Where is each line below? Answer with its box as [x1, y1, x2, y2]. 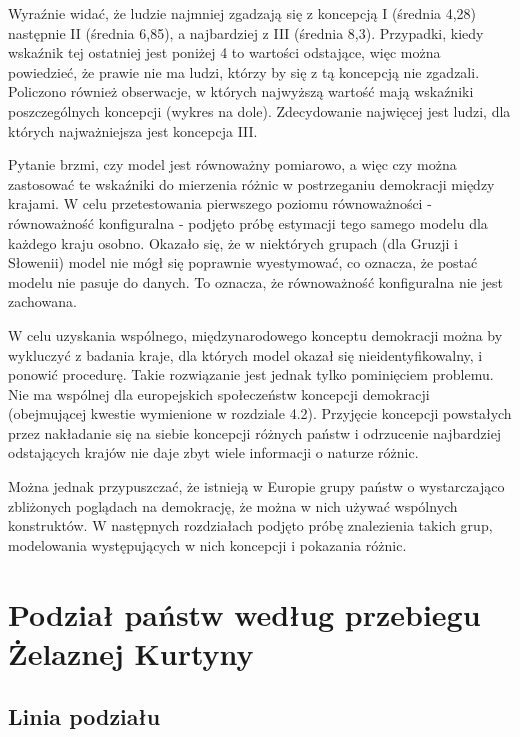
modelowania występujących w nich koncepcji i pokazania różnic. [8, 534, 407, 555]
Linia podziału [8, 701, 161, 732]
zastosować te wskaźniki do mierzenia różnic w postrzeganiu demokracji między [8, 173, 495, 194]
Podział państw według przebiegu [8, 593, 481, 634]
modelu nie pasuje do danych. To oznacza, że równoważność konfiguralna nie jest [8, 271, 503, 292]
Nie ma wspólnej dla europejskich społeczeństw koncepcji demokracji [8, 383, 430, 404]
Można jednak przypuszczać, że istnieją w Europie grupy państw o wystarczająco [8, 476, 505, 497]
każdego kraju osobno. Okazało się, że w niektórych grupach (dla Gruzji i [8, 232, 459, 253]
